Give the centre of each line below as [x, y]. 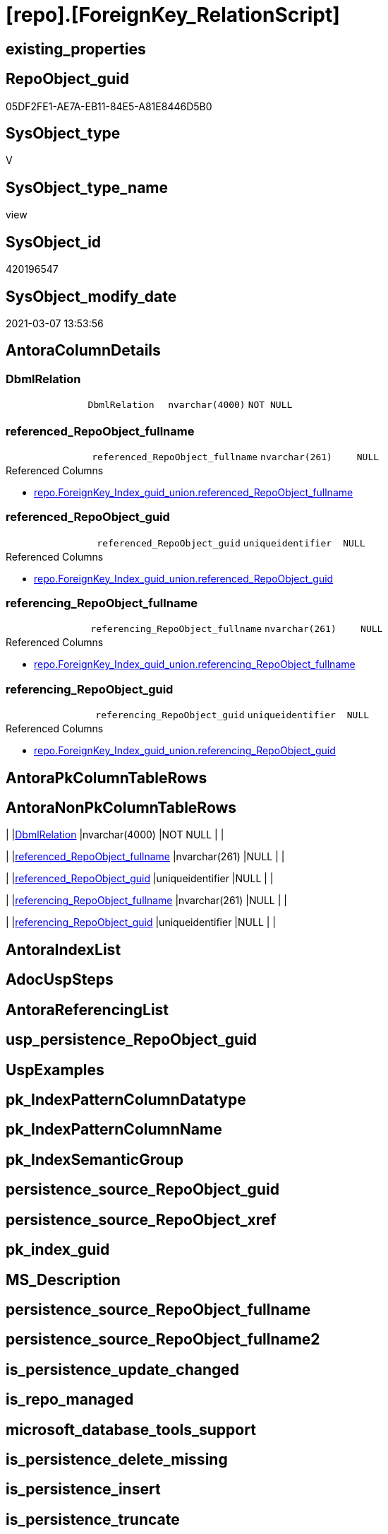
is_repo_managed [70, 1400]
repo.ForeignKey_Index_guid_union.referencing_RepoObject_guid [185, 751]
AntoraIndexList [63, 949]
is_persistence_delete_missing [117, 1460]
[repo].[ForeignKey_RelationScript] [173, 15]
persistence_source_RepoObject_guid [143, 1190]
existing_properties [76, 49]
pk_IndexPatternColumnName [114, 1130]
